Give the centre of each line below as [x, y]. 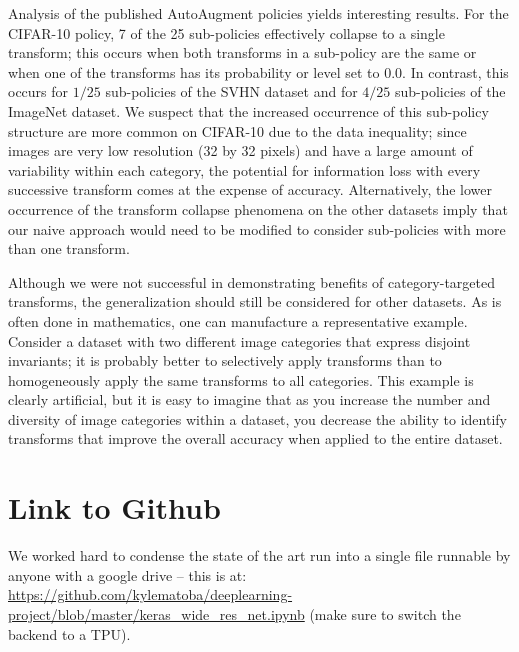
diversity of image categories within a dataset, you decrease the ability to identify [257, 418]
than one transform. [69, 248]
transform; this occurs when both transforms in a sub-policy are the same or [242, 52]
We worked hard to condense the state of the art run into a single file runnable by [259, 555]
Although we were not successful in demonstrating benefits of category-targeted [252, 281]
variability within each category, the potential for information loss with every [244, 169]
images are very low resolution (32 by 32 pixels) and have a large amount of [240, 150]
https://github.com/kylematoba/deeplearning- [150, 594]
